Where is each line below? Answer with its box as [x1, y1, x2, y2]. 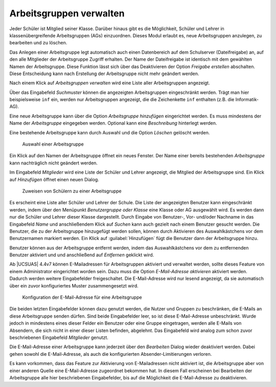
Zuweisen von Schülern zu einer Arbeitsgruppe [22, 188, 122, 194]
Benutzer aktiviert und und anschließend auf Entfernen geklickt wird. [9, 252, 154, 258]
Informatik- [235, 96, 259, 103]
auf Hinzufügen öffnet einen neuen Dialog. [9, 176, 99, 182]
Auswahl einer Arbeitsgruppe [22, 141, 84, 148]
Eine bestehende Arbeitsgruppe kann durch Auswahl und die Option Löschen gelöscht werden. [9, 129, 210, 135]
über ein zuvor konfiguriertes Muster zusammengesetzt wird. [9, 282, 139, 288]
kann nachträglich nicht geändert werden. [9, 160, 98, 166]
